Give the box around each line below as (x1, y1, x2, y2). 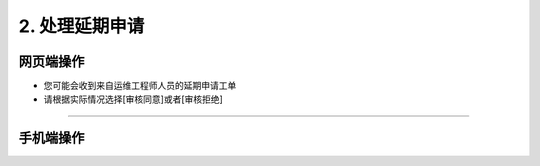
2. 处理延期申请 (18, 15, 145, 37)
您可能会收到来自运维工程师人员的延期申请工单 (43, 80, 237, 92)
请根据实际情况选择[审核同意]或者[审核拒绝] (43, 93, 224, 105)
